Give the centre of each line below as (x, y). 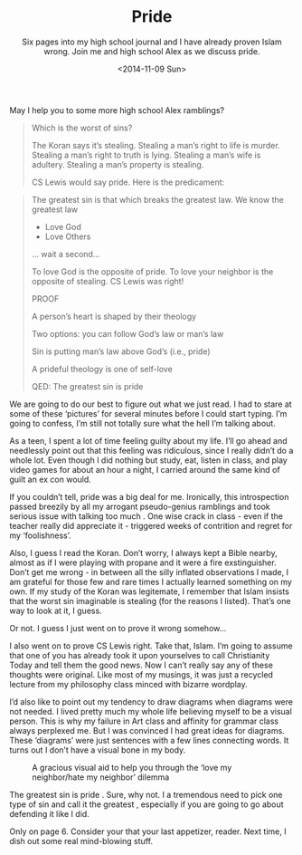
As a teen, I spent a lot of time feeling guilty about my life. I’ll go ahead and (148, 440)
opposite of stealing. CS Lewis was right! (108, 281)
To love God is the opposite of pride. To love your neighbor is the (152, 271)
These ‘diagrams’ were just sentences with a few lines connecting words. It (149, 740)
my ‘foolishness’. (41, 535)
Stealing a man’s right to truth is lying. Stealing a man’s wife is (146, 155)
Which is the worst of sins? (82, 128)
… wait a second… (66, 254)
